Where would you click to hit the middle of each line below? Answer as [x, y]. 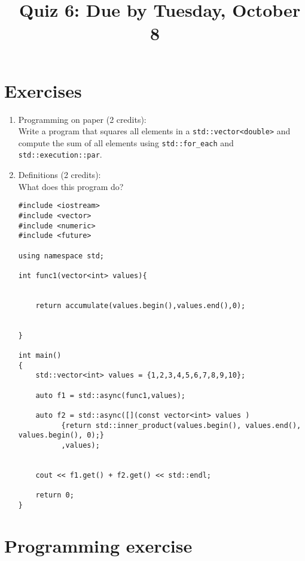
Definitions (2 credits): [60, 175]
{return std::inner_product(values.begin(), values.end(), [181, 425]
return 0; [55, 495]
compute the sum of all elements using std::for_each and [126, 142]
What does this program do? [71, 186]
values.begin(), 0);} [61, 435]
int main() [40, 356]
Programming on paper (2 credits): [82, 119]
